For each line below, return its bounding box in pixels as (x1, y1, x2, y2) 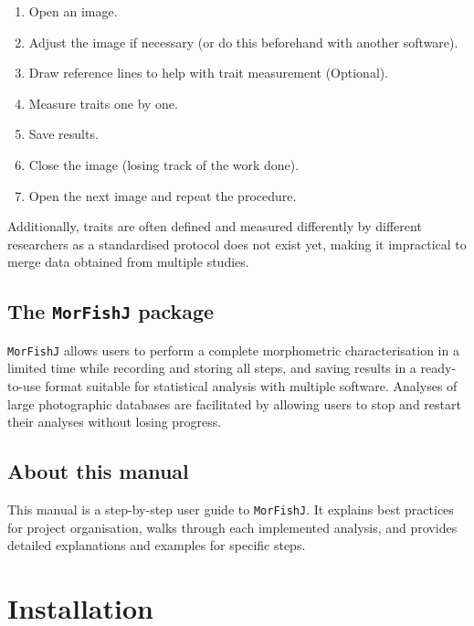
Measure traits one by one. (28, 93, 178, 112)
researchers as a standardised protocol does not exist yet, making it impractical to (7, 234, 467, 253)
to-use (7, 376, 41, 395)
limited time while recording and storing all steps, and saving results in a (7, 358, 416, 377)
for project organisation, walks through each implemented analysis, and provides (7, 517, 458, 536)
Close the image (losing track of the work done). (28, 154, 300, 174)
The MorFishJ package (7, 297, 215, 325)
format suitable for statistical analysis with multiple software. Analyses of (45, 376, 458, 395)
